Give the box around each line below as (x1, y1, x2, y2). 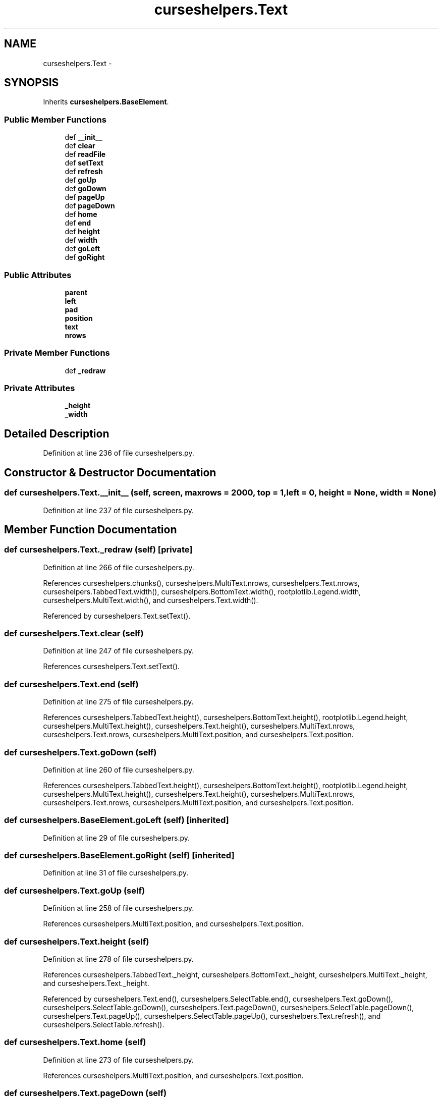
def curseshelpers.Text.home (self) (4, 1037, 146, 1048)
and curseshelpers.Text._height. (43, 978, 149, 987)
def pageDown (65, 201, 115, 210)
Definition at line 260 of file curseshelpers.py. (43, 765, 194, 774)
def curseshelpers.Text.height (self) (4, 936, 149, 947)
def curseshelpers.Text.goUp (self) (4, 885, 145, 896)
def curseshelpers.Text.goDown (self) (4, 747, 157, 757)
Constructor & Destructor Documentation (4, 466, 216, 479)
